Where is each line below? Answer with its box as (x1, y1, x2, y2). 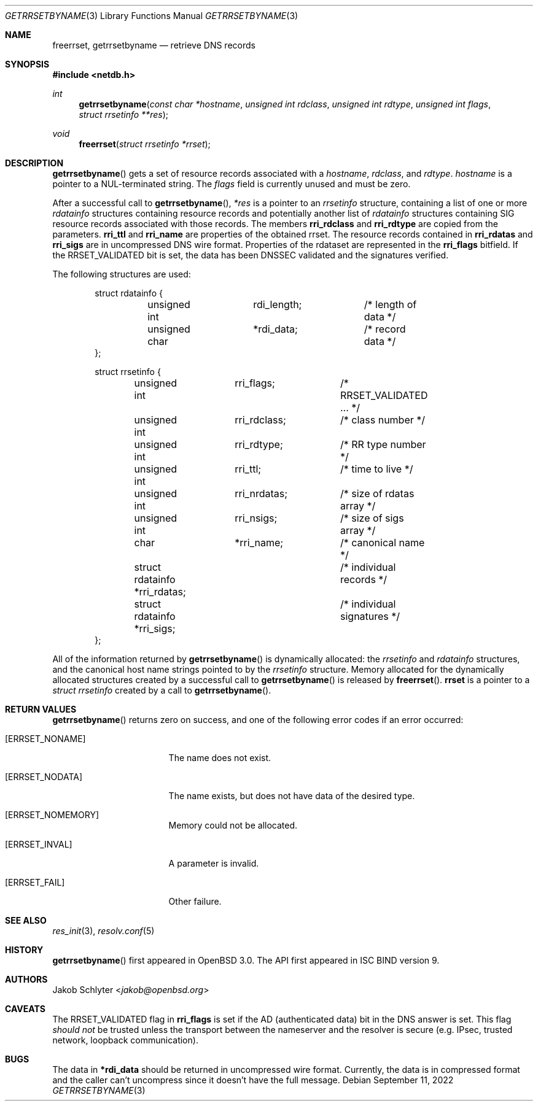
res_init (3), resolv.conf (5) (52, 926, 155, 936)
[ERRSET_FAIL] (5, 877, 65, 888)
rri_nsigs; (235, 512, 278, 524)
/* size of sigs (340, 512, 404, 524)
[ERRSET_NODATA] (5, 771, 82, 782)
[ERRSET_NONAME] (5, 733, 86, 744)
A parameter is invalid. (168, 858, 259, 868)
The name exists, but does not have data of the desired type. (168, 791, 415, 801)
